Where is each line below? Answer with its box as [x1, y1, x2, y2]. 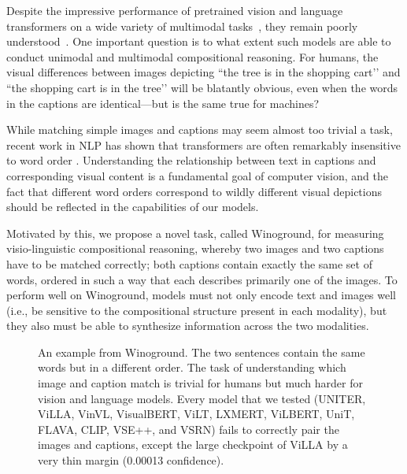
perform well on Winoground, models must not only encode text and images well [6, 287, 397, 303]
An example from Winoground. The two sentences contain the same [38, 343, 365, 360]
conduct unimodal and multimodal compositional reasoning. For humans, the [6, 48, 379, 65]
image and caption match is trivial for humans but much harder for [38, 375, 363, 391]
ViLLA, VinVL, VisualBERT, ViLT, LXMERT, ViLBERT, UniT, [38, 405, 355, 422]
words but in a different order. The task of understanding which [38, 359, 346, 376]
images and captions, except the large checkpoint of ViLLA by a [38, 436, 348, 453]
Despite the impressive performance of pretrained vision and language [6, 2, 343, 18]
